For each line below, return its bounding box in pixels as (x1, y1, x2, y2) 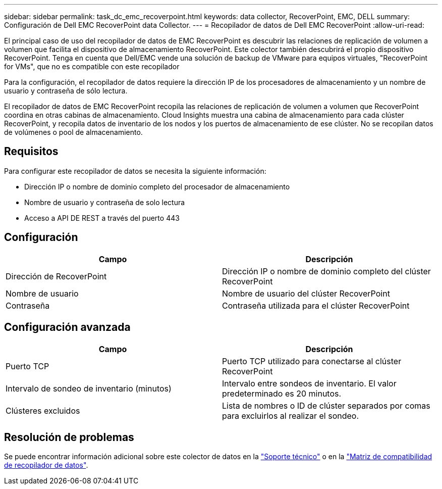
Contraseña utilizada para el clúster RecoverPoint (222, 300, 410, 311)
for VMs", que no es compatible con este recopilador (4, 62, 180, 71)
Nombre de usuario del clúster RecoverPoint (222, 288, 390, 299)
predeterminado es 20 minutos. (222, 388, 342, 399)
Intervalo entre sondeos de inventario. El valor (222, 378, 397, 388)
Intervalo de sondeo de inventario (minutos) (6, 383, 172, 394)
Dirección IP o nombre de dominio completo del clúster (222, 266, 431, 276)
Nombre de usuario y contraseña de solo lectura (24, 198, 185, 207)
